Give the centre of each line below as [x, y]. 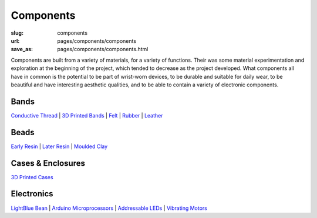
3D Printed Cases [32, 177]
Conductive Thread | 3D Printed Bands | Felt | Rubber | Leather [87, 115]
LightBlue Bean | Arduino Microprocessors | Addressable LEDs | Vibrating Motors [109, 208]
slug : [17, 33]
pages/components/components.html [103, 49]
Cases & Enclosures [48, 163]
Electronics [32, 194]
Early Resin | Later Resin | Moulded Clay [59, 146]
